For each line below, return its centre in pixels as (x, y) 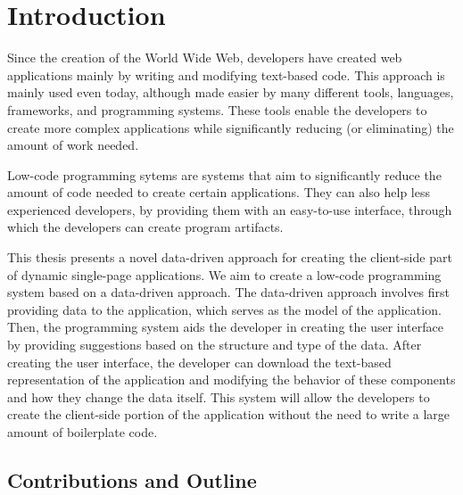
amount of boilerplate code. (83, 432)
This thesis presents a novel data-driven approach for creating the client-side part (230, 257)
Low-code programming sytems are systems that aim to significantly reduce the (224, 174)
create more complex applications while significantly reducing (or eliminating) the (231, 127)
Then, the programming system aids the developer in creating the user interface (225, 327)
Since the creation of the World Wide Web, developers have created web (205, 58)
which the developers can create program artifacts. (145, 227)
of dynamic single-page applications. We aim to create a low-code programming (224, 274)
